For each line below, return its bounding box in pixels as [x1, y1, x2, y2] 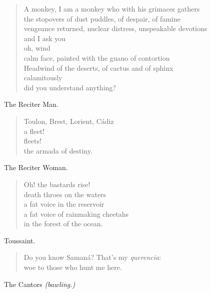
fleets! [23, 135, 41, 146]
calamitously [23, 72, 62, 83]
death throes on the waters [23, 189, 106, 199]
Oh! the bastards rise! [23, 179, 90, 189]
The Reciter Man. [4, 99, 58, 109]
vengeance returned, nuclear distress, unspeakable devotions [23, 23, 207, 34]
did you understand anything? [23, 82, 116, 92]
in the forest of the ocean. [23, 218, 103, 229]
